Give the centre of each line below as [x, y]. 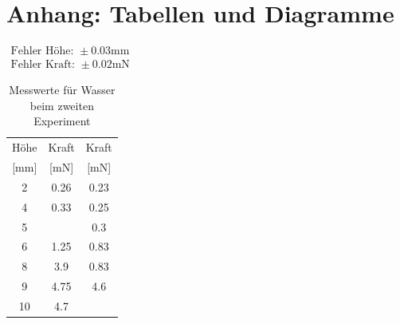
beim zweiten [62, 105]
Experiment [62, 121]
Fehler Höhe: [42, 51]
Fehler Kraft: [43, 65]
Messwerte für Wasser [62, 90]
